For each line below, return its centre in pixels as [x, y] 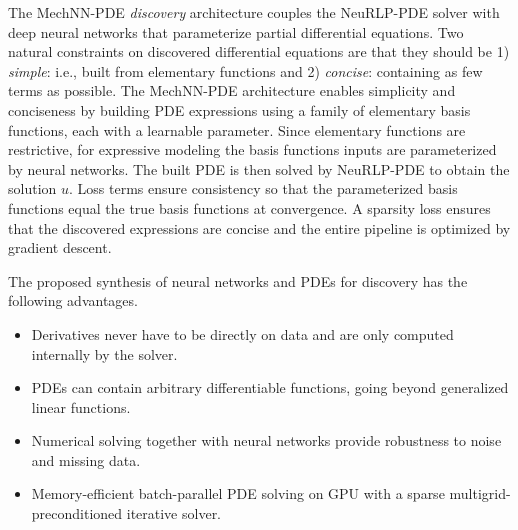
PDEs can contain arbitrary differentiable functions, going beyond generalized [270, 387]
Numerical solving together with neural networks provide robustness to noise [266, 440]
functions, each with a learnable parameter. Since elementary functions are [237, 129]
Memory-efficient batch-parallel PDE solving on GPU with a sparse [238, 493]
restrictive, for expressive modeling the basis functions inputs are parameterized [252, 149]
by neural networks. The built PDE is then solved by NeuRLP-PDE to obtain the [259, 168]
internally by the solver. [104, 353]
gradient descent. [60, 247]
